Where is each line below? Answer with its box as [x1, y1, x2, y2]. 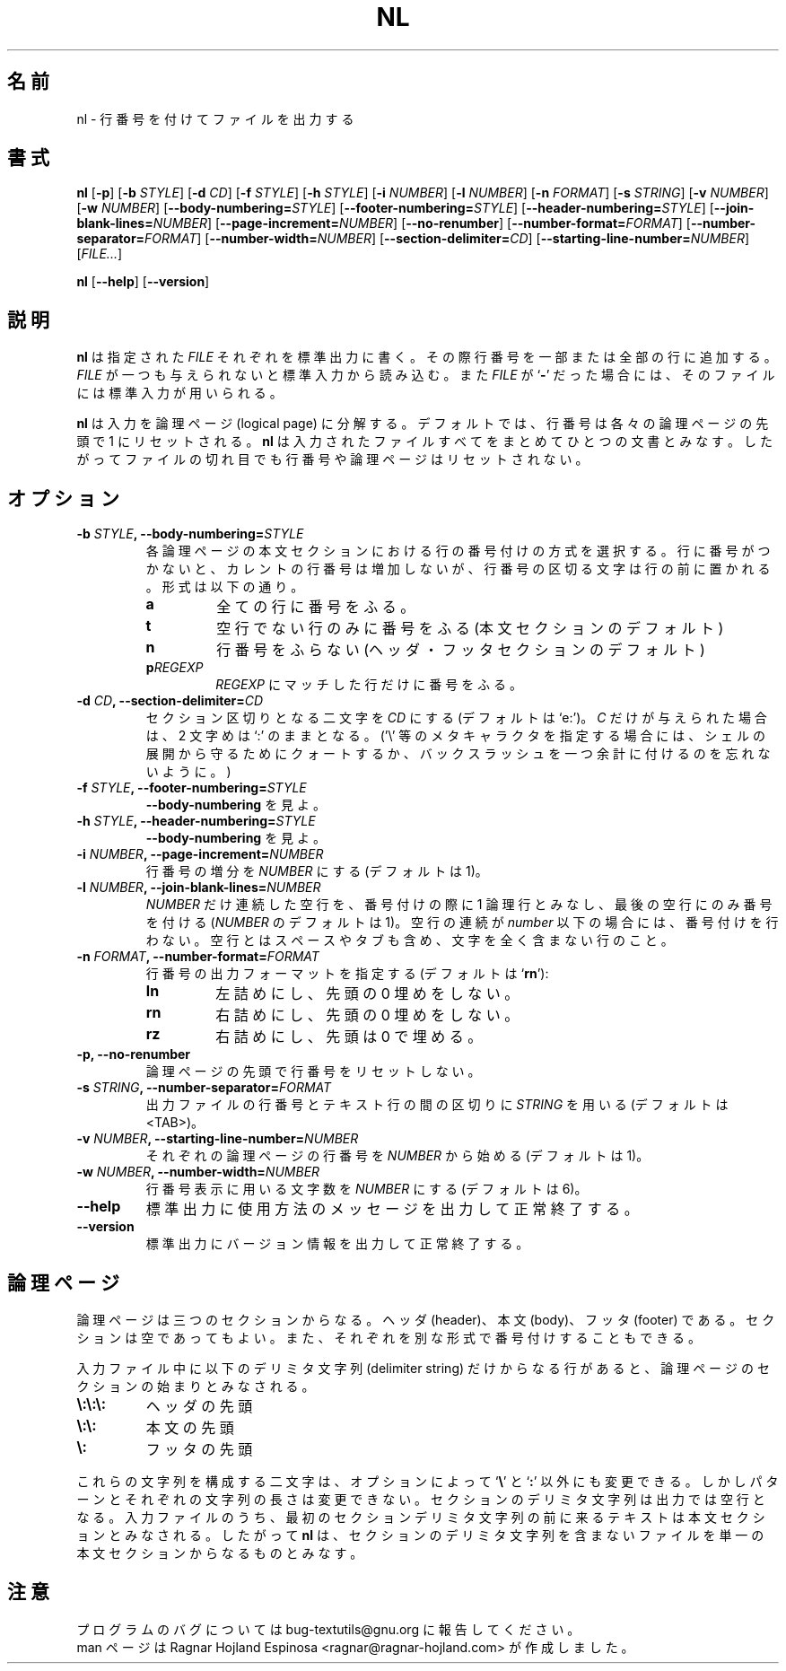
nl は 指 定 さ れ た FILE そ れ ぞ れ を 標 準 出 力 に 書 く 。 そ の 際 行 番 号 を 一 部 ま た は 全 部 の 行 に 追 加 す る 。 [76, 349, 777, 365]
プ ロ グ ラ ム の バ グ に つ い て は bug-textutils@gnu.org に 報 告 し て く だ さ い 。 [76, 1621, 581, 1637]
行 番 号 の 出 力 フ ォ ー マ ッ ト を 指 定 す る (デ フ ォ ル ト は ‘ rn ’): [145, 966, 549, 982]
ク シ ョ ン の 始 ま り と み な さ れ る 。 [76, 1378, 315, 1394]
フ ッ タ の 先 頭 [145, 1439, 253, 1458]
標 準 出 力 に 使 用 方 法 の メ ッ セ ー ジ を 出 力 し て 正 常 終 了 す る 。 [145, 1200, 639, 1219]
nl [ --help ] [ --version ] [76, 274, 210, 290]
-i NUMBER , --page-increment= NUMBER [76, 846, 324, 862]
